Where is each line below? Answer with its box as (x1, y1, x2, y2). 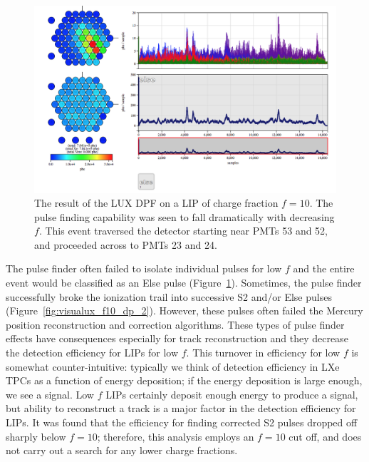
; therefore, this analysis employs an (97, 428, 254, 443)
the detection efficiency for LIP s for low (6, 345, 179, 360)
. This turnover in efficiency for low (186, 345, 341, 360)
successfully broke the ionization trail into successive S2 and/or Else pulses (6, 289, 332, 304)
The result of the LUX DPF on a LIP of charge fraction (34, 195, 279, 210)
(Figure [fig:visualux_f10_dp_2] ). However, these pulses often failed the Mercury (6, 303, 363, 318)
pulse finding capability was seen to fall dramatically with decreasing (34, 209, 335, 224)
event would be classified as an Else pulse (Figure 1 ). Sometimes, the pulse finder (6, 275, 362, 290)
